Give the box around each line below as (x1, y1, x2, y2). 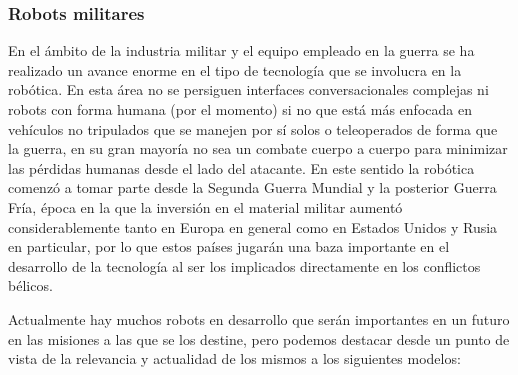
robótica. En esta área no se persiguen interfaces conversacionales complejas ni (8, 79, 489, 100)
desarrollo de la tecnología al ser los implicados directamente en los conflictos (8, 255, 481, 276)
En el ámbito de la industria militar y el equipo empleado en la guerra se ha (8, 40, 475, 61)
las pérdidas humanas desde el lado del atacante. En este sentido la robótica (8, 157, 475, 178)
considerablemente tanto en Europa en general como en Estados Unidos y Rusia (8, 216, 498, 237)
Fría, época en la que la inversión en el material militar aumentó (8, 196, 403, 217)
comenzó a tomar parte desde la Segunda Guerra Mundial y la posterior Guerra (8, 177, 497, 198)
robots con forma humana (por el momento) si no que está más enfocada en (8, 99, 472, 119)
